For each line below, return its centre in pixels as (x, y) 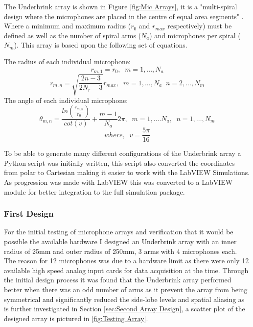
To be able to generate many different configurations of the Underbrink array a (123, 153)
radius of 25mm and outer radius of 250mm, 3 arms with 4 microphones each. (121, 251)
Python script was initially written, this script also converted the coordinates (119, 163)
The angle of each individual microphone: (66, 100)
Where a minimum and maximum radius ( (68, 26)
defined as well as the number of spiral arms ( (73, 35)
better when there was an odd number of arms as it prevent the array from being (126, 289)
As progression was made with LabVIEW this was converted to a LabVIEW (118, 182)
